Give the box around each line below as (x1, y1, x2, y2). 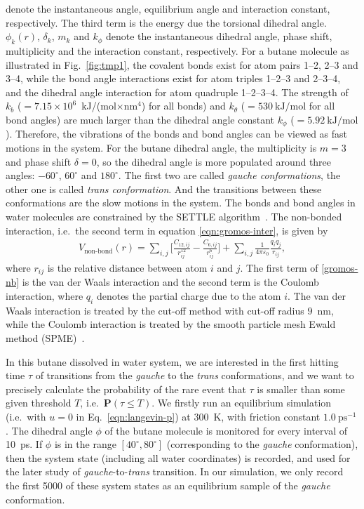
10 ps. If (6, 437, 43, 451)
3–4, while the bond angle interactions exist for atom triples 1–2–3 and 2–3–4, (6, 71, 341, 86)
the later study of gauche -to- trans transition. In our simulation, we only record (6, 464, 344, 479)
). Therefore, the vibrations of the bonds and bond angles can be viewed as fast (6, 126, 348, 141)
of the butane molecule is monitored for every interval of (105, 423, 347, 437)
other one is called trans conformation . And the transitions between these (6, 181, 322, 196)
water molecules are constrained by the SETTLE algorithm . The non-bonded (6, 209, 342, 223)
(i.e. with (6, 409, 46, 424)
